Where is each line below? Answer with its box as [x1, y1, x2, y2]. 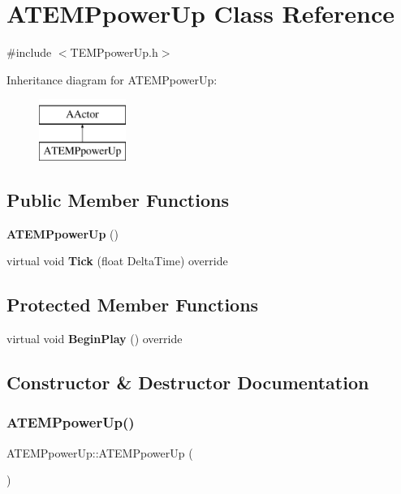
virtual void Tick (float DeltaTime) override [6, 252, 228, 269]
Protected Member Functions [6, 292, 259, 317]
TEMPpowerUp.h [70, 44, 158, 61]
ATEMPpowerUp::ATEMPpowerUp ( [6, 444, 193, 461]
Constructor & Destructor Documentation [6, 370, 369, 395]
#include [6, 44, 52, 61]
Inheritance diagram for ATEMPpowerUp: [6, 71, 218, 88]
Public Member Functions [6, 187, 229, 212]
